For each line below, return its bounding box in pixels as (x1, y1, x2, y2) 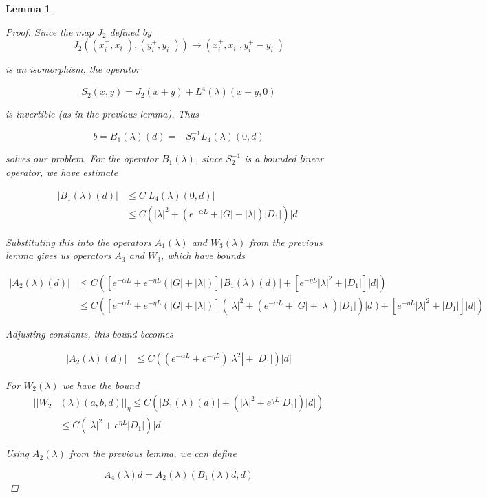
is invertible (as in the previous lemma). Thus (6, 107, 199, 121)
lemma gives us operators (6, 248, 111, 263)
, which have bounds (160, 248, 245, 263)
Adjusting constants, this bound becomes (6, 326, 173, 340)
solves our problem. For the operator (6, 151, 158, 166)
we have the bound (62, 377, 140, 392)
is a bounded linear (244, 151, 324, 166)
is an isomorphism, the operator (6, 62, 140, 76)
